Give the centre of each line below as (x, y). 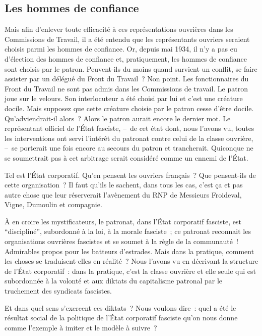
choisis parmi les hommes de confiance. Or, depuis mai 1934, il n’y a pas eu (121, 49)
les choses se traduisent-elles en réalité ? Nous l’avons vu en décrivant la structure (132, 261)
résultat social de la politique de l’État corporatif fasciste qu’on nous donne (121, 318)
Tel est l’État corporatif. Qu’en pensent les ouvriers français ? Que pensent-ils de (130, 175)
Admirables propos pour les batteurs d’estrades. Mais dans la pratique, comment (129, 251)
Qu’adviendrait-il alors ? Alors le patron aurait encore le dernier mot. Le (118, 118)
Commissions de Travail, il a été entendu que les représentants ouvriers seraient (127, 39)
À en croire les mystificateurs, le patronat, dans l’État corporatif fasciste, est (123, 221)
